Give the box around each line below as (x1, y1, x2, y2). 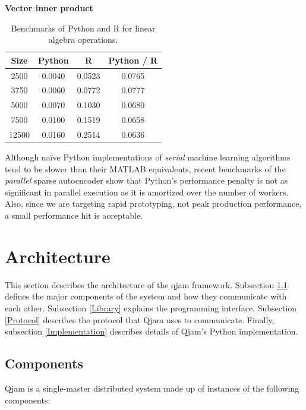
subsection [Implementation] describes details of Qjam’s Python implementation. (5, 325, 298, 338)
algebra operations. (48, 33, 118, 46)
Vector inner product (5, 2, 93, 14)
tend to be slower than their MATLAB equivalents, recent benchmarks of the (5, 162, 286, 175)
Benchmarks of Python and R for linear (11, 21, 156, 34)
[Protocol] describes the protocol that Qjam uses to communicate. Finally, (5, 313, 275, 326)
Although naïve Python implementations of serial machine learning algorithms (5, 151, 291, 163)
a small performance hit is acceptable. (5, 209, 143, 222)
